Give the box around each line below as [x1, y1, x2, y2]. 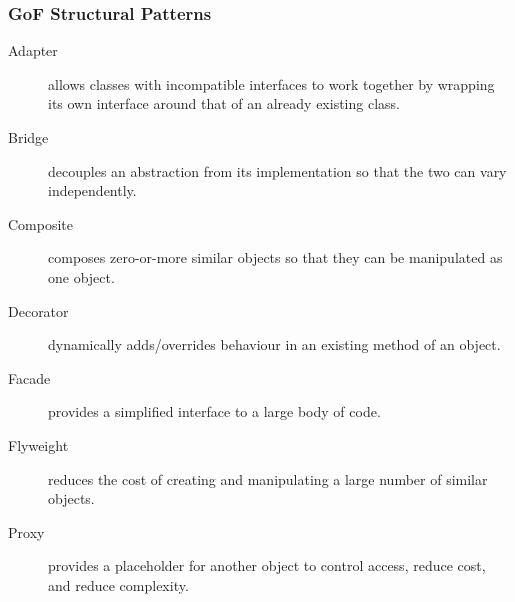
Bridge [8, 127, 49, 147]
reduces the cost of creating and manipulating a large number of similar [48, 468, 488, 489]
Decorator [8, 300, 69, 321]
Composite [8, 213, 74, 234]
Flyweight [8, 434, 69, 455]
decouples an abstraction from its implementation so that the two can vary [48, 160, 507, 181]
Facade [8, 367, 51, 388]
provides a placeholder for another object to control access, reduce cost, [48, 555, 486, 576]
